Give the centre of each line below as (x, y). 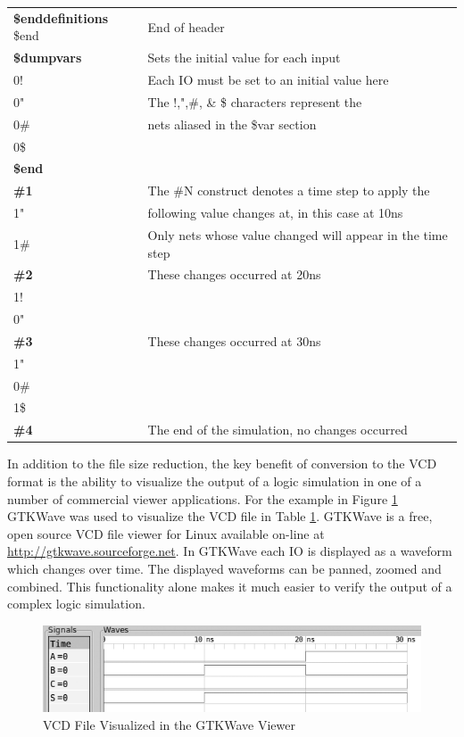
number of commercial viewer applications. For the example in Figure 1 (203, 498)
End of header (186, 26)
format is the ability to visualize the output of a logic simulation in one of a (215, 480)
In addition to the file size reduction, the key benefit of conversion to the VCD (222, 464)
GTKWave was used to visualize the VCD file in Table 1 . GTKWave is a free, (220, 516)
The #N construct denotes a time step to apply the (289, 190)
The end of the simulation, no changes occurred (278, 430)
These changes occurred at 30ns (234, 340)
